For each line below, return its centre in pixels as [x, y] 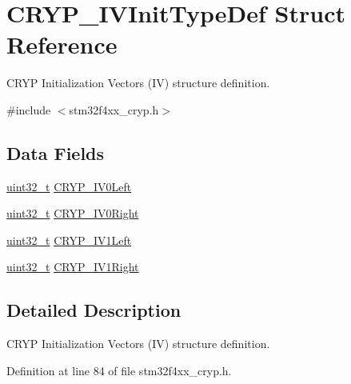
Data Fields [56, 152]
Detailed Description [94, 310]
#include [29, 109]
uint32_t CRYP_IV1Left [69, 240]
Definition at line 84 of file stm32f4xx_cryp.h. [119, 370]
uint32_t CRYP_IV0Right [73, 213]
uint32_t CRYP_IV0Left [69, 186]
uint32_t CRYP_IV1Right [73, 267]
